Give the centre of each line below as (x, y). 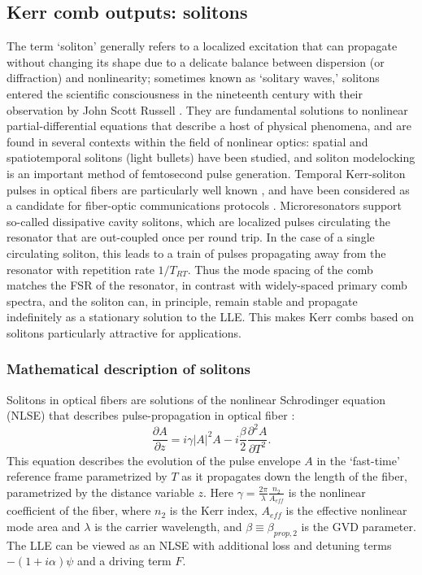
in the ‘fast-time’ (358, 460)
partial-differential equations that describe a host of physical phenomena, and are (209, 126)
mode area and (44, 526)
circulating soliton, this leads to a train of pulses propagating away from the (196, 253)
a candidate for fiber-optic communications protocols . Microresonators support (204, 205)
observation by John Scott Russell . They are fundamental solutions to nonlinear (207, 109)
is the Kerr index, (213, 510)
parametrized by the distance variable (100, 492)
